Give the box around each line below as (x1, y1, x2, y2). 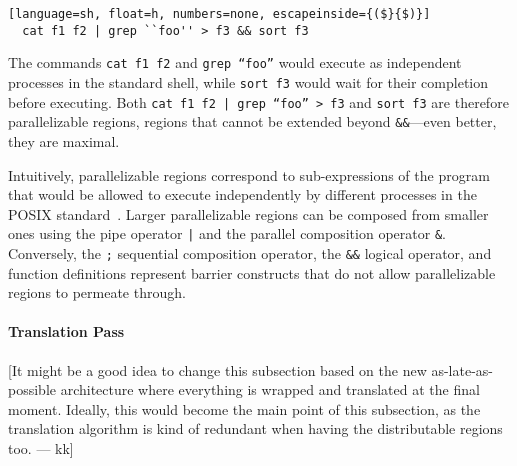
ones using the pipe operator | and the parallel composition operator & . (8, 223, 446, 244)
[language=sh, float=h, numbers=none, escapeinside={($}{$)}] (8, 7, 431, 21)
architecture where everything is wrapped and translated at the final (60, 379, 480, 400)
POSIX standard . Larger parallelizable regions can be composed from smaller (8, 203, 489, 224)
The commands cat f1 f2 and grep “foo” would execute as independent (8, 52, 462, 73)
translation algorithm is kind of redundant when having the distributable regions (8, 418, 503, 439)
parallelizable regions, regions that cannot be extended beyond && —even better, (8, 111, 497, 132)
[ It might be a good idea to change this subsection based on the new (8, 359, 427, 380)
